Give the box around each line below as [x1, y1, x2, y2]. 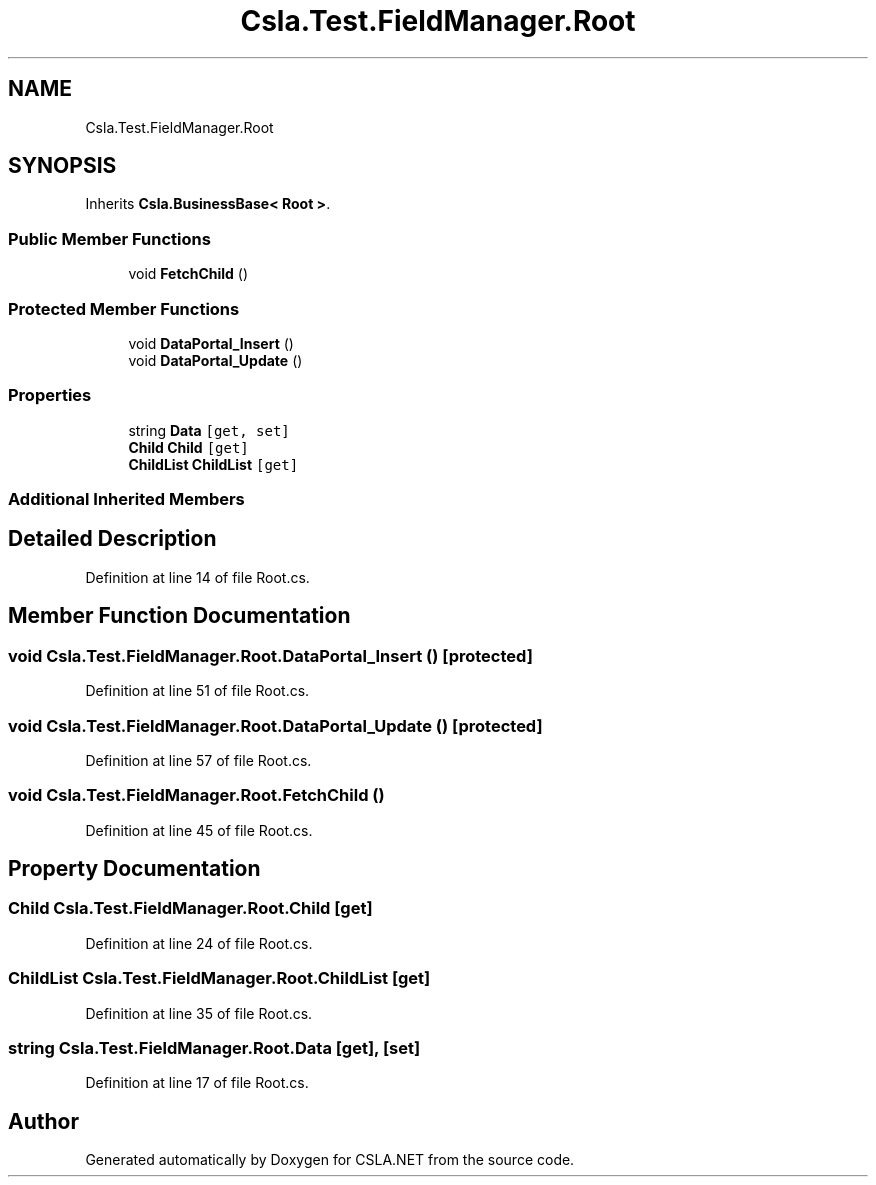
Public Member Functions [8, 228, 211, 249]
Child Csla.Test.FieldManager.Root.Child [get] [8, 898, 373, 919]
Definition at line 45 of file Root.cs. [85, 821, 313, 839]
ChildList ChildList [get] [128, 455, 299, 473]
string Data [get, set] [128, 421, 290, 439]
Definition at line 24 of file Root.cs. [85, 934, 313, 952]
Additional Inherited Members [8, 489, 245, 510]
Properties [8, 385, 92, 406]
